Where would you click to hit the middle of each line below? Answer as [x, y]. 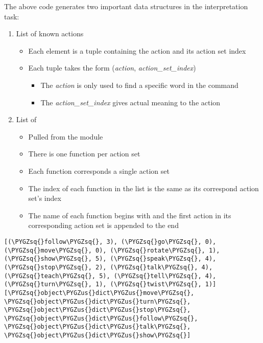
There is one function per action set [84, 154]
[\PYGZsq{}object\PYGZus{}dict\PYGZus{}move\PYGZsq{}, [99, 293]
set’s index [45, 198]
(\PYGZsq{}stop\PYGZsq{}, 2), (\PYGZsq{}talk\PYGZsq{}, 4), [109, 267]
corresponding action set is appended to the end [103, 225]
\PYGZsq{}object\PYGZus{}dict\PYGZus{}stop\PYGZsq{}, [98, 310]
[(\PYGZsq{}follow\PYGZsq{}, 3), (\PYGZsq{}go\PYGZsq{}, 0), [110, 242]
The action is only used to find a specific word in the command [139, 85]
